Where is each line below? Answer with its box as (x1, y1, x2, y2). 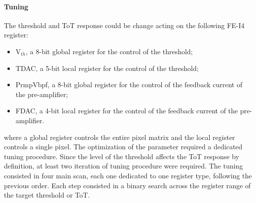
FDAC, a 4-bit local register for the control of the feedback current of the (15, 105, 238, 116)
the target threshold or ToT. (4, 190, 90, 200)
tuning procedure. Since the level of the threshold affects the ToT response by (4, 151, 239, 161)
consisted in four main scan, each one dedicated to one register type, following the (4, 170, 252, 180)
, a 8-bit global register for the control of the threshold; (26, 46, 193, 56)
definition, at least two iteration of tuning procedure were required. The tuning (4, 161, 243, 171)
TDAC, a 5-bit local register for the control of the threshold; (15, 63, 199, 73)
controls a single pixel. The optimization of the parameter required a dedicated (4, 141, 243, 152)
